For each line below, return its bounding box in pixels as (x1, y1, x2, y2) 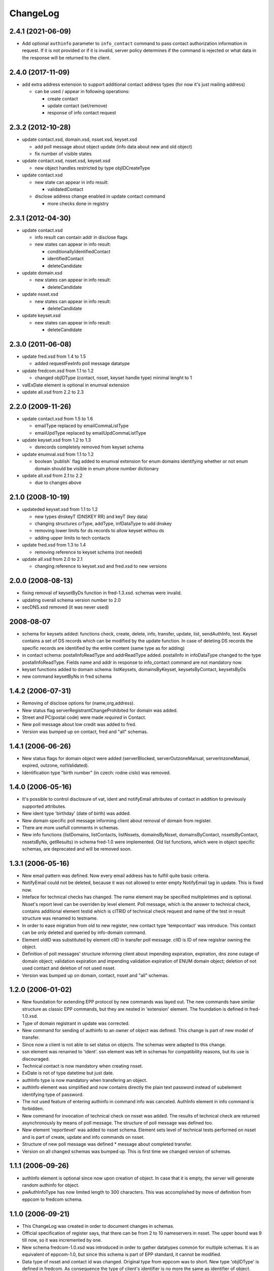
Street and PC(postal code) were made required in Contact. (22, 714, 147, 720)
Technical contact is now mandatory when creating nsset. (22, 1063, 143, 1069)
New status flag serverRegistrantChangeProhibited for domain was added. (22, 707, 178, 713)
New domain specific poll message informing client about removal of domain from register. (22, 818, 212, 824)
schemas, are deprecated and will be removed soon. (22, 846, 132, 852)
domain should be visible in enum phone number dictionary (35, 465, 159, 471)
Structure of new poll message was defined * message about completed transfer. (22, 1141, 192, 1147)
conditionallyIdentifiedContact (47, 248, 111, 254)
